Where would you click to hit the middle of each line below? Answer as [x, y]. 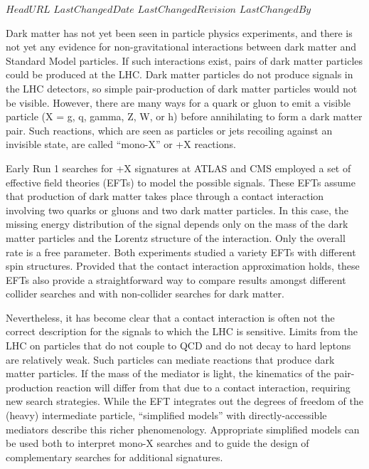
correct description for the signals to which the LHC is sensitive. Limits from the [182, 331]
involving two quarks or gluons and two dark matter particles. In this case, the [177, 210]
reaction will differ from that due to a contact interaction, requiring [203, 387]
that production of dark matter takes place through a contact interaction [165, 196]
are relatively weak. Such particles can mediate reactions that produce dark [170, 359]
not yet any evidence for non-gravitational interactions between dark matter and [181, 47]
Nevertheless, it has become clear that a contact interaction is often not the [170, 317]
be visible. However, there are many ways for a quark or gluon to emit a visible [178, 102]
